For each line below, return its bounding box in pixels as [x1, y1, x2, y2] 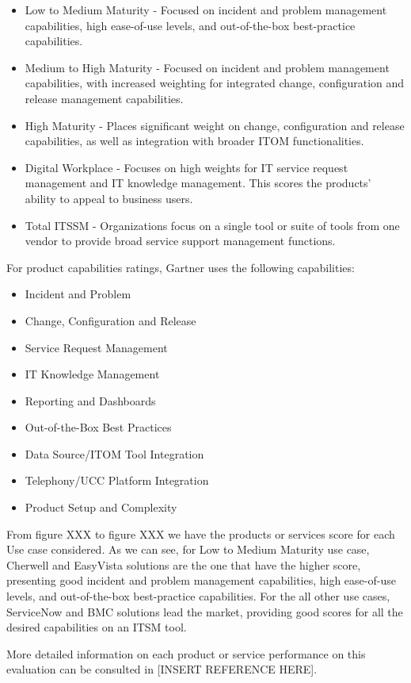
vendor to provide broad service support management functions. [25, 232, 336, 249]
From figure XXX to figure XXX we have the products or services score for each [6, 525, 395, 542]
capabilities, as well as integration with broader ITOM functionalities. [25, 132, 364, 149]
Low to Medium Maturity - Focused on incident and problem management [25, 2, 387, 17]
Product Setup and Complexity [25, 499, 177, 516]
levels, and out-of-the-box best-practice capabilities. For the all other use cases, [6, 588, 390, 604]
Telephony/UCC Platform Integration [25, 472, 209, 489]
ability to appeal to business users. [25, 190, 193, 206]
